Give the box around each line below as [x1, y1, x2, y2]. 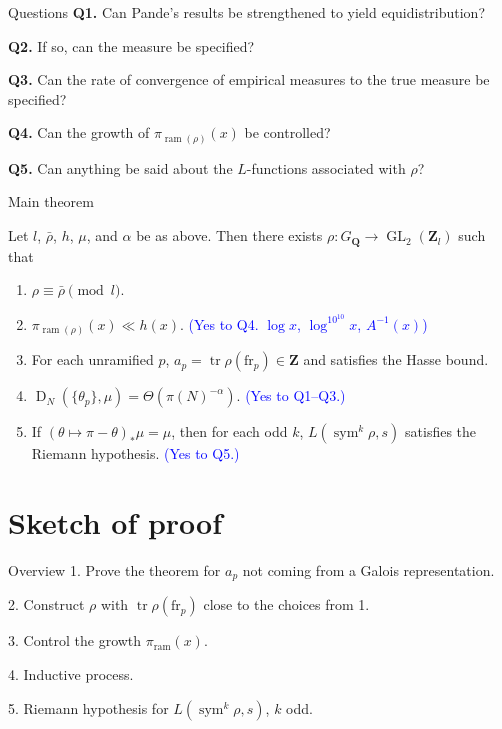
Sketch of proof [8, 502, 223, 543]
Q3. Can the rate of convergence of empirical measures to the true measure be [8, 69, 490, 90]
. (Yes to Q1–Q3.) [236, 385, 346, 406]
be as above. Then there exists [136, 225, 323, 246]
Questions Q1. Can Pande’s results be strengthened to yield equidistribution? [8, 2, 486, 22]
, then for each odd [171, 421, 288, 442]
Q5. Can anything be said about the [8, 157, 233, 178]
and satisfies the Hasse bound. [303, 349, 489, 370]
